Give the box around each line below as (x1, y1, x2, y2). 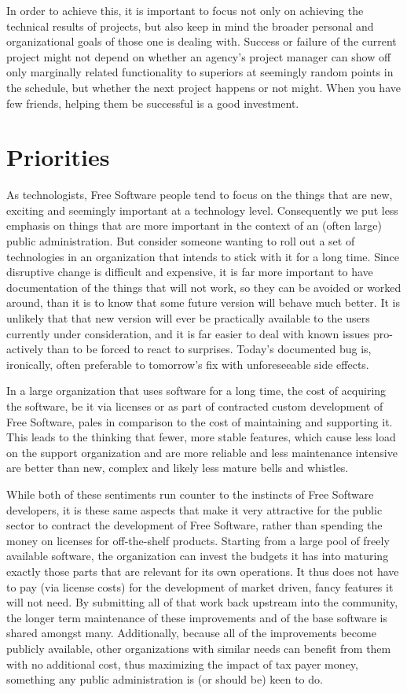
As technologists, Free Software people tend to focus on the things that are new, (6, 186, 393, 203)
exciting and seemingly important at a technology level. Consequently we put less (6, 201, 398, 218)
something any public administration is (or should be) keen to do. (6, 671, 323, 687)
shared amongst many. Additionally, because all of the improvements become (6, 625, 376, 641)
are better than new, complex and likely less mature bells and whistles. (6, 459, 349, 476)
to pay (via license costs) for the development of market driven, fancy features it (6, 578, 394, 595)
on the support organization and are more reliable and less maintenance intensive (6, 444, 398, 460)
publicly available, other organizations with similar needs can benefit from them (6, 640, 391, 656)
